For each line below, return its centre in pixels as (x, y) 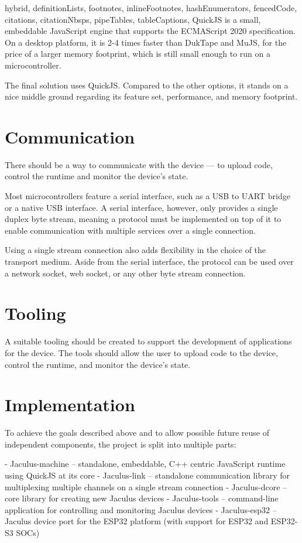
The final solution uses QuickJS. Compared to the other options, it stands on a (147, 85)
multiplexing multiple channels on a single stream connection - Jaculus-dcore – (146, 486)
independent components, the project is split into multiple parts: (121, 444)
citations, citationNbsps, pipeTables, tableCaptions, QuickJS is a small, (133, 19)
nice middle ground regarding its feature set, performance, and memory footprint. (151, 96)
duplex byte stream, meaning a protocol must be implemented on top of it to (143, 219)
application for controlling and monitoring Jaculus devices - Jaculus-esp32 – (141, 509)
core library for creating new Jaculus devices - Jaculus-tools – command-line (142, 498)
